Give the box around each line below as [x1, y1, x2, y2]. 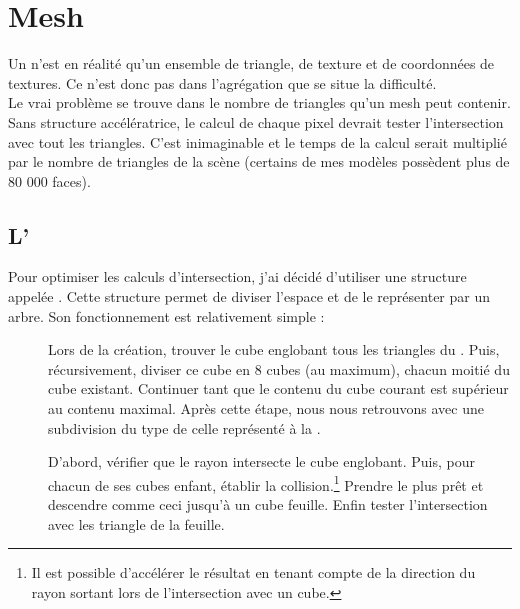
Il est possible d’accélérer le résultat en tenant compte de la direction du [31, 562, 476, 583]
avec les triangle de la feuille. [48, 513, 225, 534]
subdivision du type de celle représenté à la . [48, 417, 321, 438]
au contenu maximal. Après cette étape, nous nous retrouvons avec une [48, 398, 484, 419]
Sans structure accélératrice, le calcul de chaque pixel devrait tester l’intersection [8, 111, 504, 132]
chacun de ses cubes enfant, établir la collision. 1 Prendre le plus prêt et [48, 471, 484, 495]
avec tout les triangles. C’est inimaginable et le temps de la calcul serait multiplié [8, 131, 507, 152]
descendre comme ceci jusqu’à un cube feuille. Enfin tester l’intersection [48, 494, 488, 515]
